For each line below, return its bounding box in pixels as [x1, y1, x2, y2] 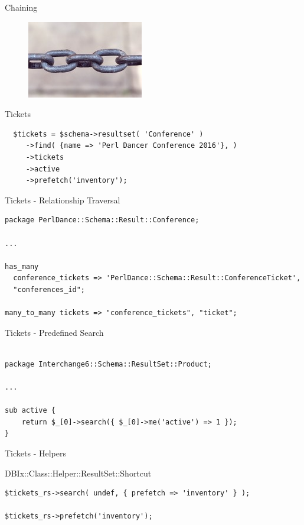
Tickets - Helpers [5, 447, 66, 459]
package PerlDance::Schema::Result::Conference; [5, 216, 200, 225]
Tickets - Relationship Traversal [5, 193, 120, 206]
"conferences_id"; [13, 285, 86, 294]
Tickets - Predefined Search [5, 326, 104, 338]
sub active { [5, 406, 55, 415]
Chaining [5, 1, 38, 13]
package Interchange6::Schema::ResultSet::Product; [5, 359, 212, 368]
